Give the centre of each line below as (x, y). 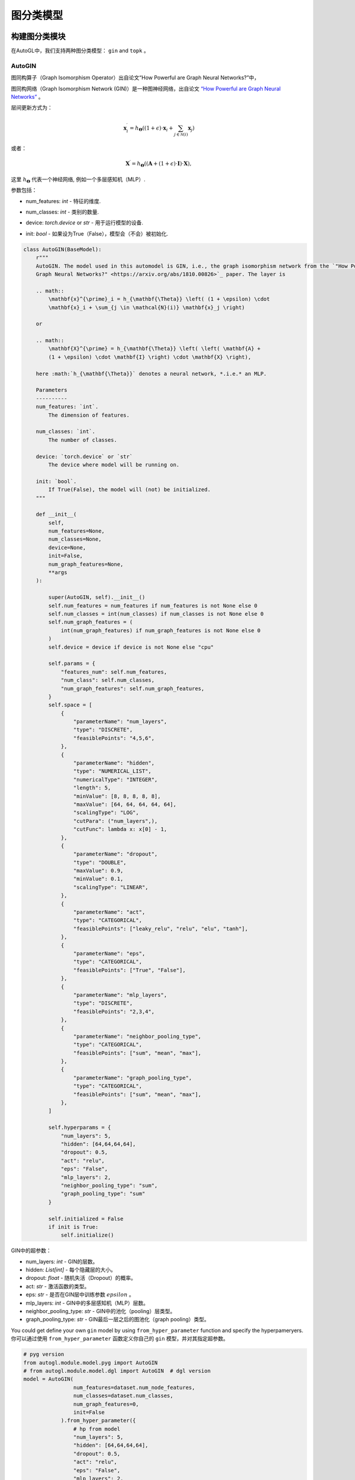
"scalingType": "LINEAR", (111, 887)
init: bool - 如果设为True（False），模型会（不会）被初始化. (97, 233)
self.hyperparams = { (80, 1127)
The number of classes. (83, 440)
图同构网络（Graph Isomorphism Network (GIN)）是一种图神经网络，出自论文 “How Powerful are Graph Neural (146, 88)
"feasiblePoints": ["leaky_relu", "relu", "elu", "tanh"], (161, 929)
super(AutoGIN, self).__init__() (97, 597)
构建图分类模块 (38, 36)
